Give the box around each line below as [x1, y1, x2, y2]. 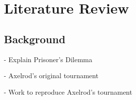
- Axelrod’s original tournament [4, 70, 98, 81]
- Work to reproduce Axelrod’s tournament [4, 86, 133, 97]
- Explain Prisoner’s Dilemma [4, 54, 93, 64]
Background [4, 31, 66, 46]
